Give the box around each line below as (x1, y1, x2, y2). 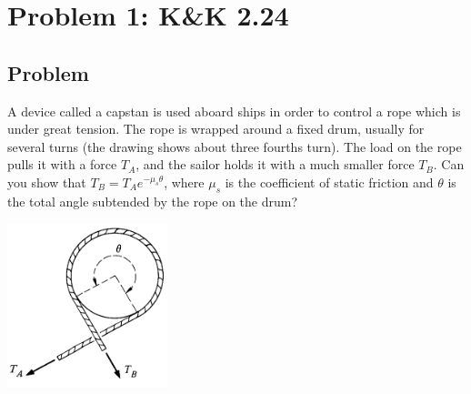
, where (164, 172, 205, 191)
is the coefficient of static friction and (225, 172, 434, 191)
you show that (7, 172, 86, 191)
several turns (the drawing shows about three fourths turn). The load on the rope (7, 136, 462, 156)
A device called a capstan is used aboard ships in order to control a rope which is (7, 101, 461, 120)
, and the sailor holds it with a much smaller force (135, 155, 415, 174)
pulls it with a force (7, 155, 117, 174)
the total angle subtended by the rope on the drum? (7, 191, 298, 210)
